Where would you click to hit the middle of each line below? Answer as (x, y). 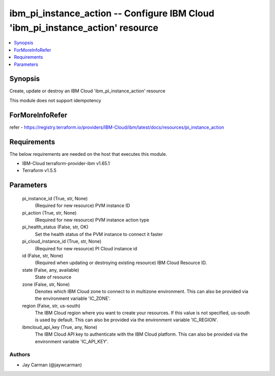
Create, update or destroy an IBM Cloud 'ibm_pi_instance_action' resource (87, 91)
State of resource (53, 277)
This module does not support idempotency (55, 100)
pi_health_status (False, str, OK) (55, 227)
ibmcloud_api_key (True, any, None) (60, 327)
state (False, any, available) (51, 270)
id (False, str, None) (43, 255)
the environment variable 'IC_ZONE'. (73, 298)
